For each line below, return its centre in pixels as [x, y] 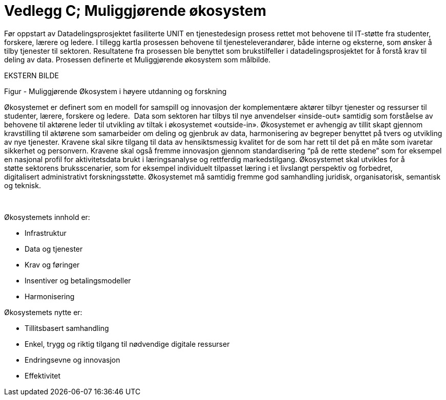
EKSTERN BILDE [31, 75]
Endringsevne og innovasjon [72, 360]
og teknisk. [23, 185]
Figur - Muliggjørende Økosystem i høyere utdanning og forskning [115, 91]
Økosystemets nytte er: [43, 312]
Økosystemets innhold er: [47, 217]
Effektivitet [43, 375]
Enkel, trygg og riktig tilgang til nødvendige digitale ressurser [127, 344]
